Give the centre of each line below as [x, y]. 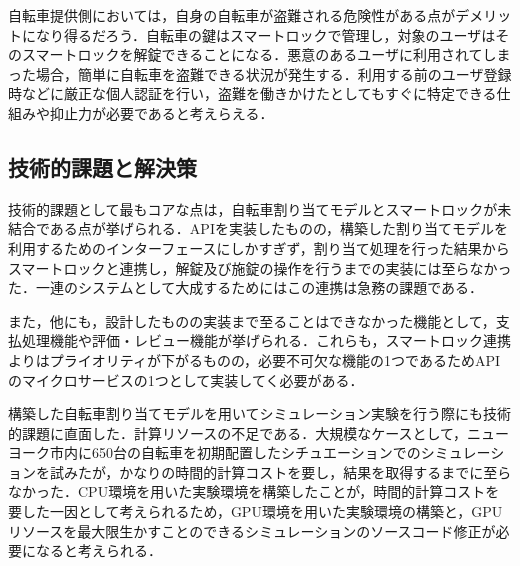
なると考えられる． [98, 550]
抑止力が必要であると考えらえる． [161, 112]
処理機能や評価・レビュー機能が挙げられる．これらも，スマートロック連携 [266, 340]
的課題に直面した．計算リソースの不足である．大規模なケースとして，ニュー [259, 432]
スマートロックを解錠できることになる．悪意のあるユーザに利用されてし [259, 54]
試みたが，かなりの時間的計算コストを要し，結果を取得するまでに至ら [280, 471]
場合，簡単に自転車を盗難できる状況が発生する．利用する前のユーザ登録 [273, 73]
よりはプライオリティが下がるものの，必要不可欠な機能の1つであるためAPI [254, 359]
